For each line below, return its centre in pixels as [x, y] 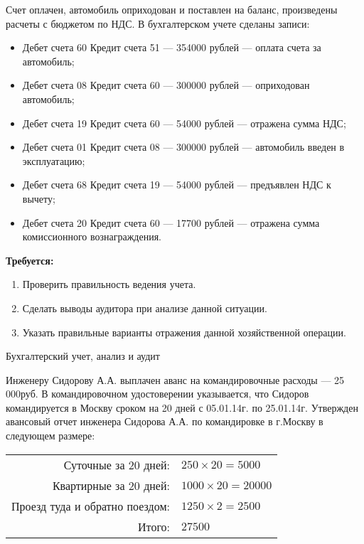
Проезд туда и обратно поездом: [91, 506]
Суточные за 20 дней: [117, 464]
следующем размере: [50, 436]
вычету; [39, 198]
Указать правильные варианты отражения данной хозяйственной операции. [184, 332]
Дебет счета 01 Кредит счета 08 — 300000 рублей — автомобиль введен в [183, 147]
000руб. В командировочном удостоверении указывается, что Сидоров [157, 394]
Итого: [154, 526]
